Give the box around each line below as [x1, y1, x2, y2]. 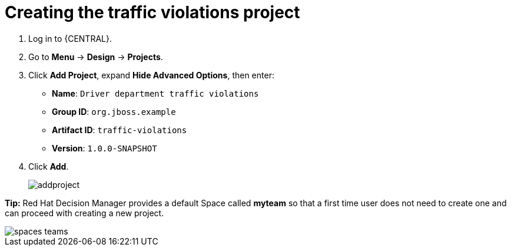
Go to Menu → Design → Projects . [28, 51, 163, 62]
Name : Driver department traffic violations [52, 88, 259, 98]
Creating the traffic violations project [5, 2, 300, 22]
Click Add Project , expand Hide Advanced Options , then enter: [28, 70, 274, 80]
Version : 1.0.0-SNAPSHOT [52, 143, 157, 153]
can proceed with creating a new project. [5, 207, 164, 218]
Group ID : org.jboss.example [52, 106, 176, 117]
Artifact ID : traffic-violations [52, 124, 187, 135]
